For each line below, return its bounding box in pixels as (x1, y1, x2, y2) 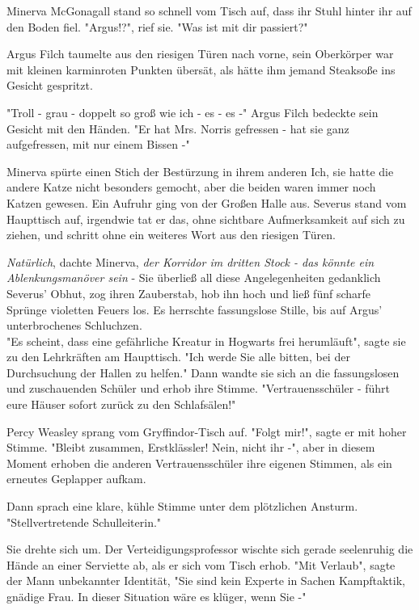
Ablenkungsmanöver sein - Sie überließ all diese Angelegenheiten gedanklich (6, 269, 381, 286)
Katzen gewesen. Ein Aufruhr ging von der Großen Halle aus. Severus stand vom (6, 194, 407, 211)
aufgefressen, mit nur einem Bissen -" (6, 136, 190, 153)
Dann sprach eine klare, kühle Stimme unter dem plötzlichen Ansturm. (6, 498, 358, 515)
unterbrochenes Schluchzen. (6, 317, 142, 334)
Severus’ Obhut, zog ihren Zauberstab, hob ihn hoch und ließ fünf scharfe (6, 284, 371, 301)
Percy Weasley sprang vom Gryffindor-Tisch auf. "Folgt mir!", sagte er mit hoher (6, 423, 407, 440)
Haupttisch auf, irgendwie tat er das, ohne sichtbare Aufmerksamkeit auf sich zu (6, 210, 405, 227)
